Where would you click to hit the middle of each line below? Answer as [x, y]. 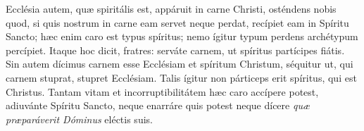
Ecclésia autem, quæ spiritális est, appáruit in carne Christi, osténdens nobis [171, 8]
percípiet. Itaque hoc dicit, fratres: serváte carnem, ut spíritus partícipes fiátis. [175, 50]
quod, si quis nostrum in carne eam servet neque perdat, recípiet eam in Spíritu [177, 22]
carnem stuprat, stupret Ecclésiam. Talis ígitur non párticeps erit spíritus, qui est [181, 77]
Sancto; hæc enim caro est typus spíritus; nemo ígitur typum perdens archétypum [182, 36]
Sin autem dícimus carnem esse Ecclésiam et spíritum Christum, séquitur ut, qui [180, 64]
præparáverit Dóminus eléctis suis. [79, 119]
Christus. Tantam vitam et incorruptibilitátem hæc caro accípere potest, [162, 91]
